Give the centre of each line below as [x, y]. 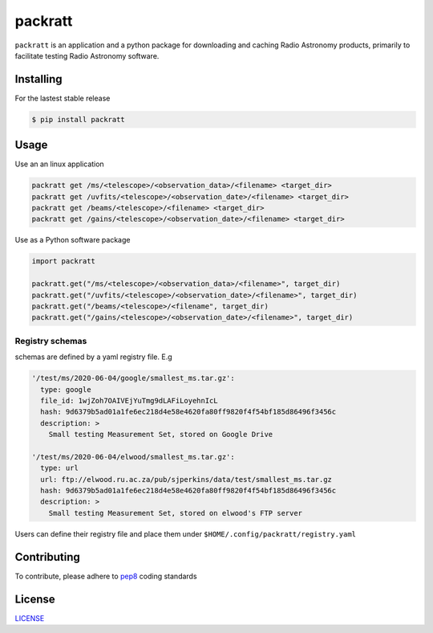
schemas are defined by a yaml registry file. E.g [93, 357]
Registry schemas [51, 341]
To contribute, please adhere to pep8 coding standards [106, 576]
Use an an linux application [59, 164]
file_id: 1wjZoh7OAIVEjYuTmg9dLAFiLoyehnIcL [129, 400]
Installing [39, 79]
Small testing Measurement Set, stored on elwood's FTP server [176, 513]
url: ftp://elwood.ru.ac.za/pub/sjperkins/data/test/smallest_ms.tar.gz [186, 479]
